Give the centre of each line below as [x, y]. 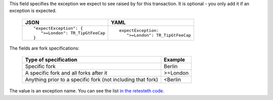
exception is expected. [33, 11]
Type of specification [51, 60]
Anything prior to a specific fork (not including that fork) [92, 80]
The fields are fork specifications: [44, 48]
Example [174, 60]
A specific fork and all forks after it [66, 73]
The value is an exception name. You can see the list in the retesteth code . [87, 91]
